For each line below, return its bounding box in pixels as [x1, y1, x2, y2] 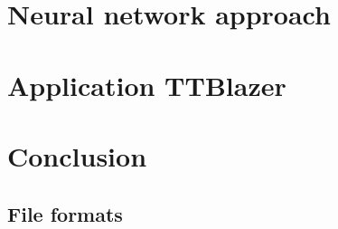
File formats [7, 199, 123, 227]
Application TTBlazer [7, 66, 286, 103]
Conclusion [7, 137, 147, 174]
